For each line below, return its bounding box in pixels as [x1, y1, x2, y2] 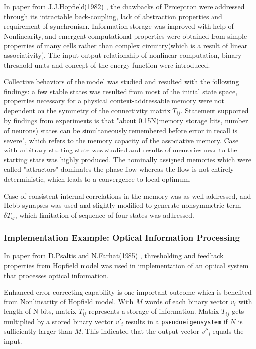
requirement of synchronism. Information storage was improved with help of [4, 21, 234, 31]
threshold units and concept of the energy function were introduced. [4, 59, 210, 70]
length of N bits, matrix [4, 306, 76, 316]
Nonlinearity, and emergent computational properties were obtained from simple [4, 30, 247, 41]
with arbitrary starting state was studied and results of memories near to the [4, 145, 237, 155]
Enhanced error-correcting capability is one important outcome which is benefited [4, 287, 252, 297]
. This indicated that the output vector [81, 326, 200, 336]
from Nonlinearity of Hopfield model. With [4, 296, 134, 306]
